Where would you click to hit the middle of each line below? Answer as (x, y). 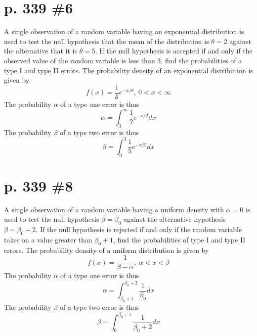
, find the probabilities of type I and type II (179, 239)
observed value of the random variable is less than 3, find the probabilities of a (123, 60)
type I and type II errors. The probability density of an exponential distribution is (128, 70)
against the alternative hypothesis (174, 219)
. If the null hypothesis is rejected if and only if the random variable (139, 229)
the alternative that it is (41, 51)
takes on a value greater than (48, 239)
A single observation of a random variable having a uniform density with (114, 209)
